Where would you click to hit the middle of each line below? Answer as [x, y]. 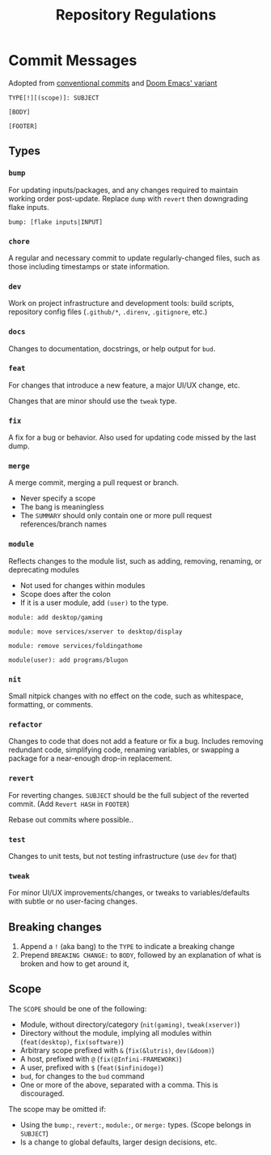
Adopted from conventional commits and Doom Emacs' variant [113, 83]
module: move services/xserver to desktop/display [95, 631]
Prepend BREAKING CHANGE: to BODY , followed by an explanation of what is [140, 955]
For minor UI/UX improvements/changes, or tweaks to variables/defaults [129, 893]
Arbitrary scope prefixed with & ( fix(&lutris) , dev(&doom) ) [117, 1050]
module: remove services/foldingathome [76, 646]
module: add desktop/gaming [56, 617]
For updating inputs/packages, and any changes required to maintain [123, 190]
